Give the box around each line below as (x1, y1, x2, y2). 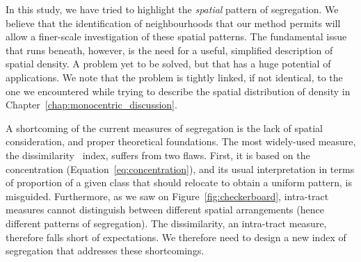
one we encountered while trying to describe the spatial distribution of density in (6, 83, 351, 98)
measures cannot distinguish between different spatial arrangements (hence (6, 202, 324, 217)
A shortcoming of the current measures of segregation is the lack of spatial (6, 120, 323, 135)
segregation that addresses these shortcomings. (6, 243, 204, 258)
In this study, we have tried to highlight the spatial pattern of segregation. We (6, 2, 339, 16)
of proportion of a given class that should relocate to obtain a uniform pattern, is (6, 175, 352, 190)
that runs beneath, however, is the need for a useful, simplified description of (6, 42, 333, 57)
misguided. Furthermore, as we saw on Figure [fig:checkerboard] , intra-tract (6, 188, 329, 203)
